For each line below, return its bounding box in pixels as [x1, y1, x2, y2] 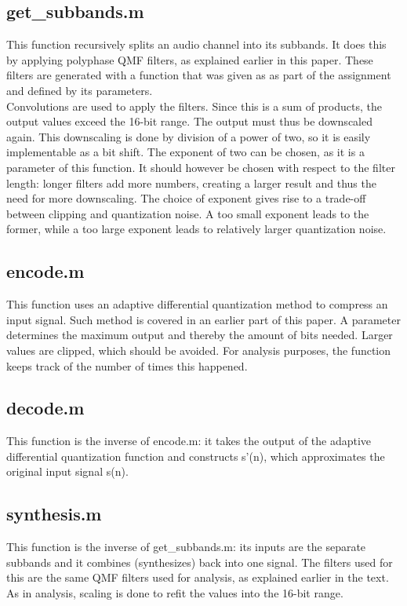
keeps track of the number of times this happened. [6, 357, 248, 374]
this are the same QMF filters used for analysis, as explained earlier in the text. [6, 569, 389, 586]
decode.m [6, 396, 85, 420]
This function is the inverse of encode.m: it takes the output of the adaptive [6, 433, 372, 449]
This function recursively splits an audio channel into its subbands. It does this [6, 36, 387, 53]
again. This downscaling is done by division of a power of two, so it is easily [6, 128, 371, 144]
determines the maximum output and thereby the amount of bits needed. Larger [6, 327, 393, 343]
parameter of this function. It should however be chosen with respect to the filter [6, 159, 395, 175]
